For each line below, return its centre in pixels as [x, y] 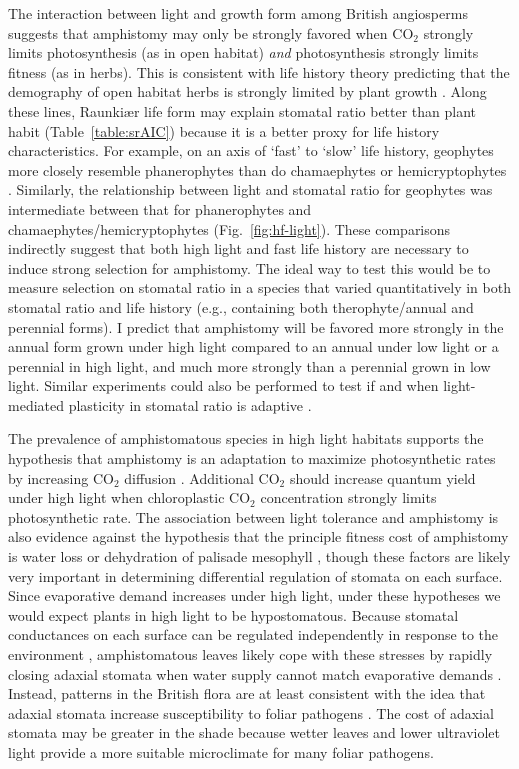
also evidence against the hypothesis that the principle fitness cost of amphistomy [258, 536]
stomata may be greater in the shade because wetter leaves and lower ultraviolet [254, 732]
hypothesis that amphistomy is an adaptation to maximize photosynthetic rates [252, 458]
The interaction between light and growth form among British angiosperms [238, 13]
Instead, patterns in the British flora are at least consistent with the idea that [247, 693]
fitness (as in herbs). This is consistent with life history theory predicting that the [259, 71]
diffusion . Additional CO [202, 477]
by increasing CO [61, 477]
